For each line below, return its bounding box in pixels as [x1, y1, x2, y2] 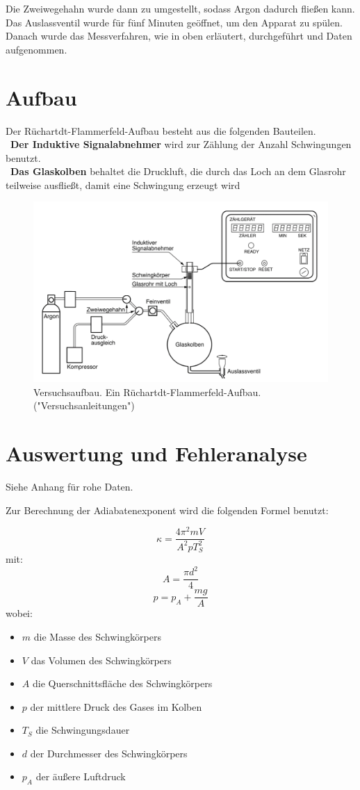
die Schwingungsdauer [35, 723, 130, 737]
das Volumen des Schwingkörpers [31, 652, 172, 667]
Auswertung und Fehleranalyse [6, 439, 307, 468]
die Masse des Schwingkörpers [33, 629, 161, 643]
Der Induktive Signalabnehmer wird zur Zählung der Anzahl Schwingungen [10, 137, 352, 151]
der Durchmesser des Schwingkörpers [30, 746, 188, 760]
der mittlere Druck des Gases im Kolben [30, 699, 202, 714]
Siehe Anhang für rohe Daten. [6, 479, 133, 493]
